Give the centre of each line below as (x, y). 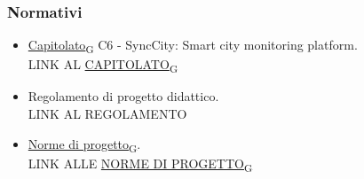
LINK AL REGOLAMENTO (107, 114)
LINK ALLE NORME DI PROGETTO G (140, 164)
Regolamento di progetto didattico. (123, 96)
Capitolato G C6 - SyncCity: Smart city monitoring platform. (193, 46)
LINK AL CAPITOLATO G (103, 66)
